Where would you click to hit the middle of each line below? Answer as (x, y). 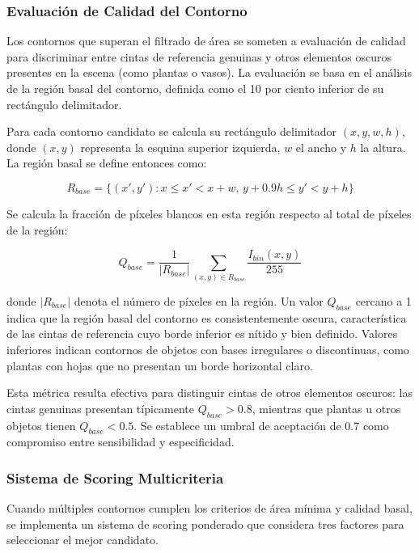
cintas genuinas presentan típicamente (101, 408)
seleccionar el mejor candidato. (83, 540)
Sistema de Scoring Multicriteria (115, 477)
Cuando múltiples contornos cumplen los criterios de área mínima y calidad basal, (209, 508)
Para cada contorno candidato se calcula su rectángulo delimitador (172, 131)
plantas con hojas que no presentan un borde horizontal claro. (160, 365)
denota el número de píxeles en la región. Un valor (199, 300)
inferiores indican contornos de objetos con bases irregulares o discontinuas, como (208, 349)
